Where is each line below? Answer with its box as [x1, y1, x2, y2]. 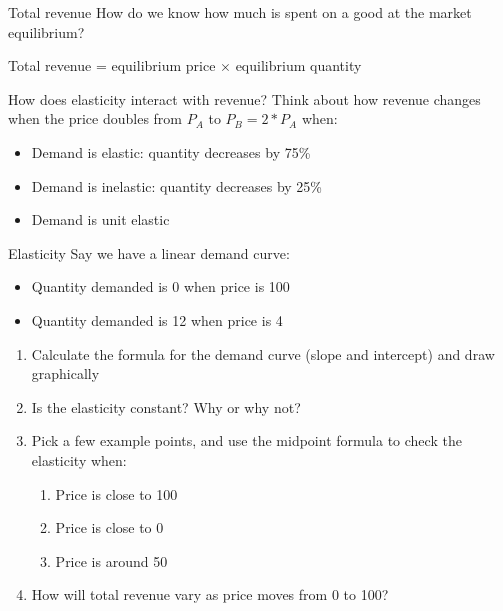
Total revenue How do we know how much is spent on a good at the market [8, 2, 472, 22]
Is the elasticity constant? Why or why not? [31, 396, 301, 417]
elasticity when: [31, 449, 127, 470]
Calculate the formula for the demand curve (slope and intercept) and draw [31, 343, 495, 364]
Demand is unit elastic [31, 209, 170, 230]
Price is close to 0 [55, 517, 164, 538]
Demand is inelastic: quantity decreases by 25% [31, 175, 323, 196]
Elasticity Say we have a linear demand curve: [8, 242, 290, 263]
